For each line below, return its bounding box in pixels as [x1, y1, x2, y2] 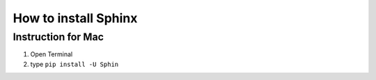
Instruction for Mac [13, 31, 104, 43]
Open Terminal [30, 50, 73, 58]
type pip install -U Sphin [30, 60, 118, 68]
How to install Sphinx [13, 10, 138, 26]
